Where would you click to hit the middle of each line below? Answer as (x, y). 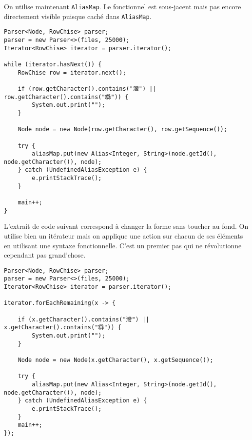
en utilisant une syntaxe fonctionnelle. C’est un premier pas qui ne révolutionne (123, 245)
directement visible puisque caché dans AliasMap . (78, 16)
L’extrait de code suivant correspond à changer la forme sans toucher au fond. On (126, 226)
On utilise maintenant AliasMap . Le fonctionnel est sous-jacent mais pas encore (123, 6)
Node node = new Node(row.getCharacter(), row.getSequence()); (123, 130)
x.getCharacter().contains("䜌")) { (63, 328)
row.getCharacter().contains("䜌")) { (66, 97)
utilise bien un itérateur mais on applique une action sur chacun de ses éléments (124, 236)
